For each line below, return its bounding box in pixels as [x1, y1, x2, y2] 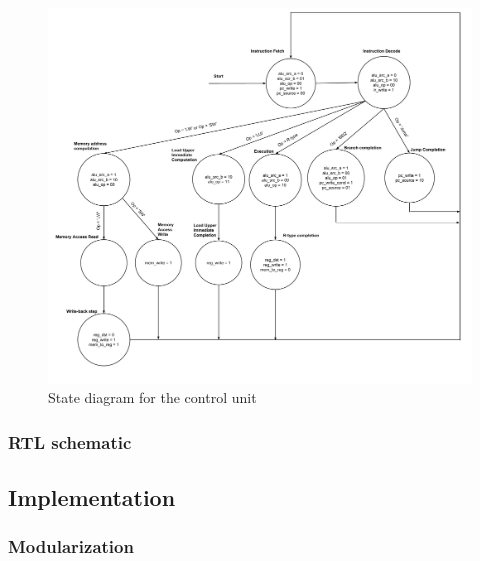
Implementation [8, 481, 176, 512]
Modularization [8, 534, 134, 559]
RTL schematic [8, 429, 132, 454]
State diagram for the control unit [48, 387, 257, 408]
